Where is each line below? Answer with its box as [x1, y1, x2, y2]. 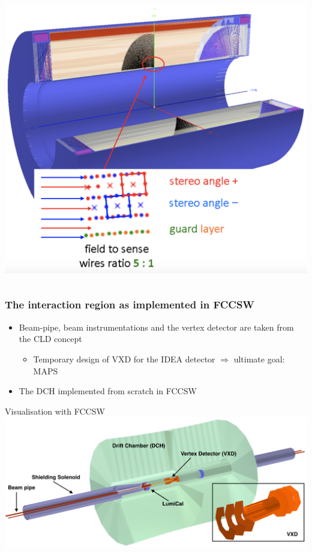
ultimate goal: [233, 352, 285, 365]
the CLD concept [19, 332, 82, 345]
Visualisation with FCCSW [5, 404, 105, 417]
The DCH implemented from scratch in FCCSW [19, 385, 197, 397]
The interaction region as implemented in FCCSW [5, 297, 254, 312]
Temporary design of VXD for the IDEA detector [33, 352, 215, 365]
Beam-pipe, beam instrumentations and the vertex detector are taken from [19, 320, 294, 333]
